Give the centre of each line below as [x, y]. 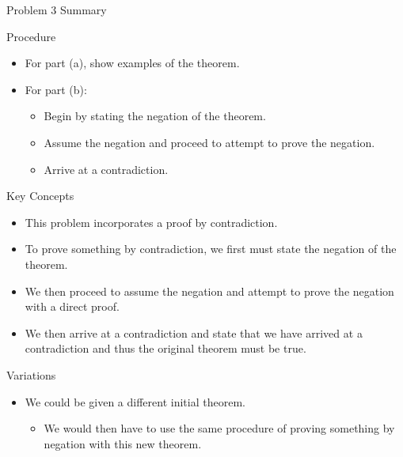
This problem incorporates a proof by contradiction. [151, 222]
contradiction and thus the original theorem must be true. [165, 348]
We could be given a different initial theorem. [135, 401]
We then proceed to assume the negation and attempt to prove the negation [209, 291]
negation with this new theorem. [123, 443]
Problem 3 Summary [57, 9]
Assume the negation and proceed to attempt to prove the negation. [209, 142]
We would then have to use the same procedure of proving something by [219, 428]
